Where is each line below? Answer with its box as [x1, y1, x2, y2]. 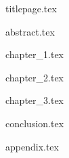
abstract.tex [5, 24, 55, 38]
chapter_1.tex [5, 47, 64, 62]
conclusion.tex [5, 116, 64, 130]
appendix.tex [5, 139, 59, 153]
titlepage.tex [5, 1, 57, 15]
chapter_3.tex [5, 93, 64, 107]
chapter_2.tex [5, 70, 64, 84]
